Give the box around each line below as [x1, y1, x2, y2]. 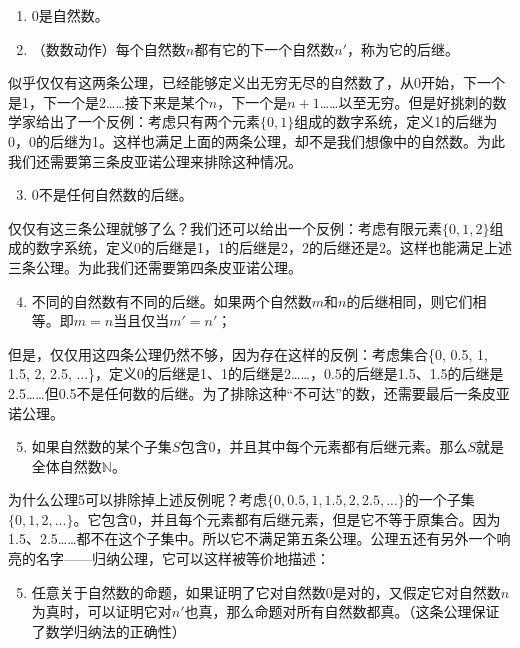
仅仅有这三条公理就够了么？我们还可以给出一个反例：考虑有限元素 [8, 217, 442, 238]
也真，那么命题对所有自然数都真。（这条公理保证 [184, 601, 500, 622]
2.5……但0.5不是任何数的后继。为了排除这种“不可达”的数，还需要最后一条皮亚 [8, 382, 510, 403]
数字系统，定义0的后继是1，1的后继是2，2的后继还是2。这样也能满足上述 [35, 237, 512, 258]
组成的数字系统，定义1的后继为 [294, 111, 498, 132]
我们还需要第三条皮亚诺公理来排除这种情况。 [8, 150, 302, 171]
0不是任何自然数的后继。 [31, 184, 193, 205]
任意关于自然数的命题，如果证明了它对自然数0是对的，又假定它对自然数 [31, 581, 501, 602]
